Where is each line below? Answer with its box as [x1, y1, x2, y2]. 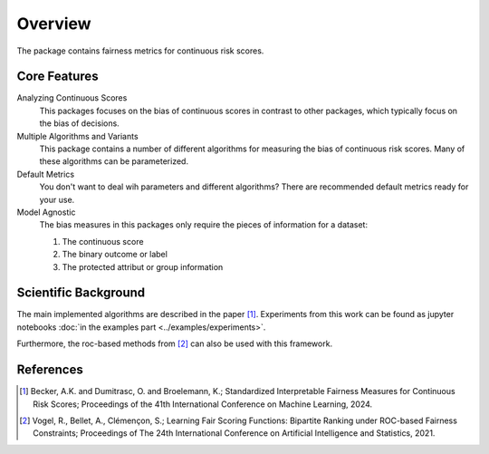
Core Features [16, 69, 99, 84]
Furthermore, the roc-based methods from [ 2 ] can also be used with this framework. [16, 338, 333, 349]
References [16, 362, 83, 378]
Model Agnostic [16, 207, 76, 217]
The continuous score [62, 236, 144, 246]
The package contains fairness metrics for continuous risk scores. [16, 45, 264, 56]
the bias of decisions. [39, 118, 120, 129]
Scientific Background [16, 285, 146, 301]
